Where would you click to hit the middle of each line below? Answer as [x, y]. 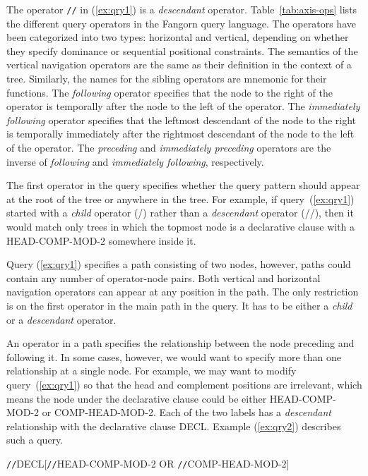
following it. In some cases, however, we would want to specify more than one [174, 356]
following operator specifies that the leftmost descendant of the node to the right [182, 120]
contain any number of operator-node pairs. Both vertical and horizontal [164, 277]
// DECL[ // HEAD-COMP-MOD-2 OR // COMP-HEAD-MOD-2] [148, 463]
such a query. [35, 440]
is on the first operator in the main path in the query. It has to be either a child [179, 305]
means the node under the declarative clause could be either [137, 398]
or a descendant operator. [61, 319]
